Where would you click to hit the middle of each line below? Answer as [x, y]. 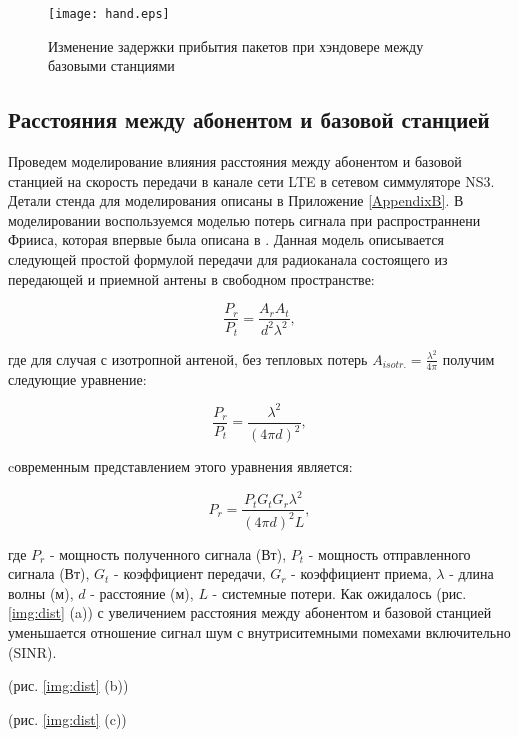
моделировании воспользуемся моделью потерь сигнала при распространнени [244, 219]
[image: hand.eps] [109, 14]
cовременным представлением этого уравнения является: [180, 466]
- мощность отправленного [389, 553]
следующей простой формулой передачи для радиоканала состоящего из [228, 259]
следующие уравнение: [77, 378]
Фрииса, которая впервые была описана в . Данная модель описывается [226, 239]
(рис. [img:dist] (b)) [68, 685]
